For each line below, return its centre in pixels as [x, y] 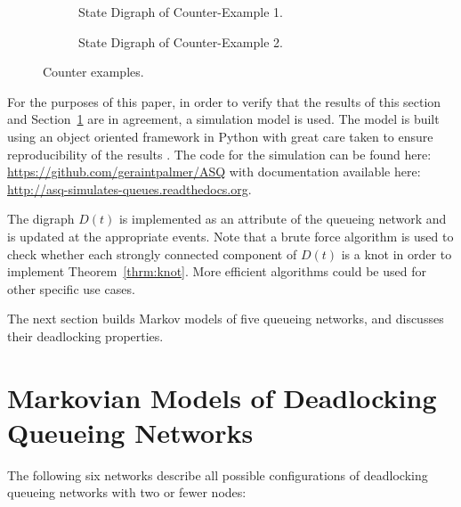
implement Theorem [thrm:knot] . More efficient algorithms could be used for [217, 271]
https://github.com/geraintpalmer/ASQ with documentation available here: [214, 172]
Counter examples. [93, 72]
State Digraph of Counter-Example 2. [181, 41]
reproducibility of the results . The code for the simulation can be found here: [219, 154]
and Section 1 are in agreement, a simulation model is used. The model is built [223, 119]
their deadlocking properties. [85, 335]
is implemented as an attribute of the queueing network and [283, 219]
